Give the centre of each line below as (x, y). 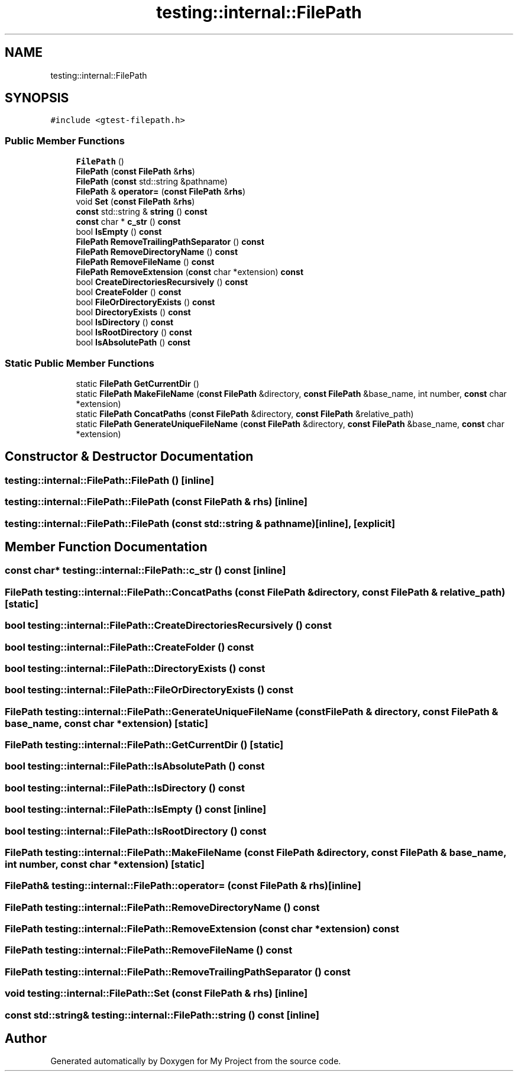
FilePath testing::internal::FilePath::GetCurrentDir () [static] (144, 745)
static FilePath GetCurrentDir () (137, 383)
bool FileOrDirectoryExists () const (145, 302)
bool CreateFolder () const (129, 292)
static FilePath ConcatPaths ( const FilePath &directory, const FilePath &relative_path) (245, 413)
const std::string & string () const (142, 212)
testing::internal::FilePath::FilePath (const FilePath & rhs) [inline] (156, 502)
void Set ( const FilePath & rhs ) (135, 202)
